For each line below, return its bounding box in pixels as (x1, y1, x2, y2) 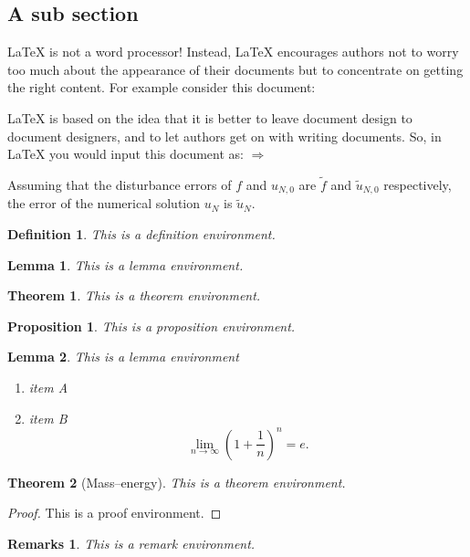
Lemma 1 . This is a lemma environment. (7, 255, 244, 274)
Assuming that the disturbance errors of (7, 174, 232, 194)
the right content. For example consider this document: (7, 78, 316, 97)
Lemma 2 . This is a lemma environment (7, 347, 239, 366)
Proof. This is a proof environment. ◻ (7, 503, 222, 522)
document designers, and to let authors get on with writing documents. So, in (7, 126, 442, 145)
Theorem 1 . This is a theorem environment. (7, 286, 261, 305)
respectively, (383, 174, 452, 194)
